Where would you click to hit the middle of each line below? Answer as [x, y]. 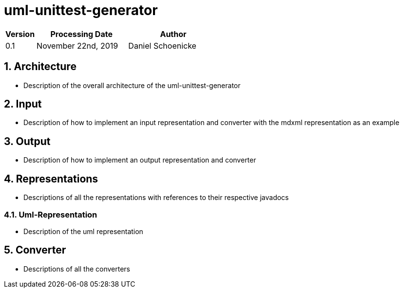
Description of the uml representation [83, 231]
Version [20, 34]
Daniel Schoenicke [162, 46]
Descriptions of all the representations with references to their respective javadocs [156, 198]
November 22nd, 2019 [77, 46]
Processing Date [81, 34]
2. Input [23, 104]
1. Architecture [40, 67]
